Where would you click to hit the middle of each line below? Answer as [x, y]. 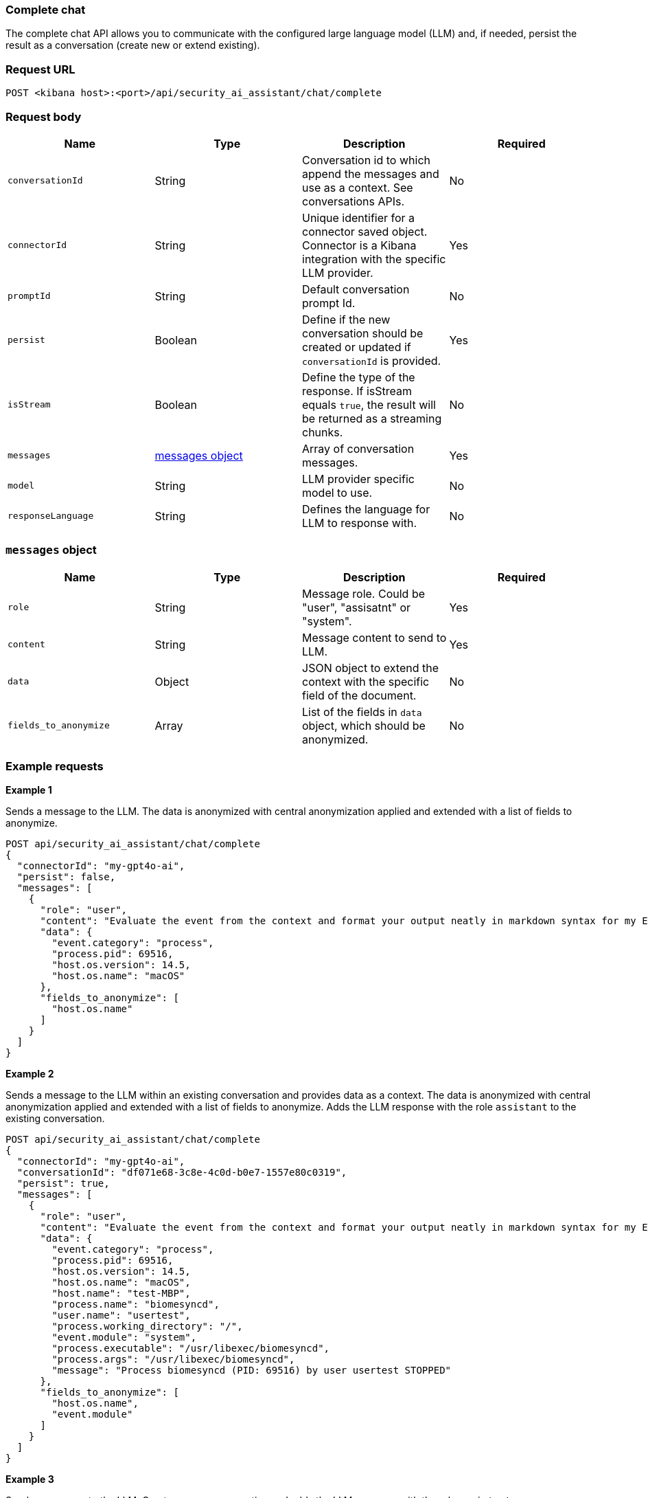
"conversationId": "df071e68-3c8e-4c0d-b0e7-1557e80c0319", [182, 1173]
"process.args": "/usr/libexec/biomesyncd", [173, 1360]
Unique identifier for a [359, 217]
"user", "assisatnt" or [357, 607]
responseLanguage [51, 516]
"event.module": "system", [124, 1338]
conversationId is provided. [372, 360]
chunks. [323, 432]
